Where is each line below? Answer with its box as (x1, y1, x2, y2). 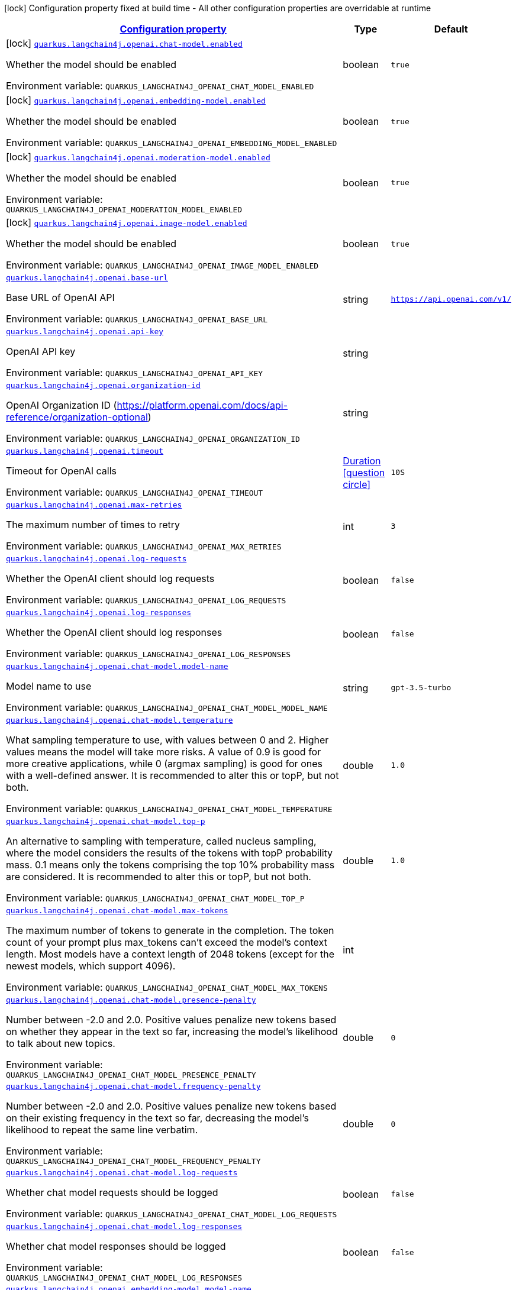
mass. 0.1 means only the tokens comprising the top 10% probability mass (6, 859, 335, 871)
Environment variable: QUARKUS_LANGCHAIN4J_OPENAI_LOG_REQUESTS (6, 594, 286, 606)
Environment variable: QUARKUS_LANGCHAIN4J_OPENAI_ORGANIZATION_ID (6, 432, 300, 444)
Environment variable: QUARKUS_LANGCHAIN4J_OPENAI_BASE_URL (6, 313, 268, 325)
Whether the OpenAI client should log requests (6, 573, 215, 584)
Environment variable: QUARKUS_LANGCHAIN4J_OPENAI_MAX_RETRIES (6, 540, 282, 552)
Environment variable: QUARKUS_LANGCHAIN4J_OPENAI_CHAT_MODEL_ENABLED (6, 80, 314, 92)
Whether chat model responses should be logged (6, 1240, 226, 1252)
